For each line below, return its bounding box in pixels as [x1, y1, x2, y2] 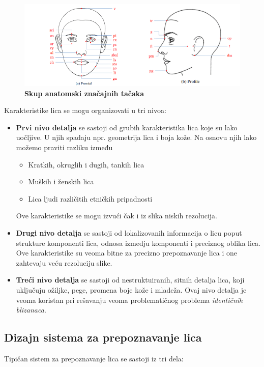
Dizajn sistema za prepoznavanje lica [4, 329, 202, 345]
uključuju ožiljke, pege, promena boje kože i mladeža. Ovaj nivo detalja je [16, 284, 247, 295]
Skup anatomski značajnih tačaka [24, 88, 144, 98]
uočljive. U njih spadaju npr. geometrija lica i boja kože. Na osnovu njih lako [16, 132, 257, 143]
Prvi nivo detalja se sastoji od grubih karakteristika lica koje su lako [16, 122, 238, 132]
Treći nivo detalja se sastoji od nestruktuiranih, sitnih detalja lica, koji [16, 274, 245, 285]
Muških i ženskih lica [28, 176, 94, 187]
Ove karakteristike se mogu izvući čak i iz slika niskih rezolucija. [16, 210, 217, 221]
